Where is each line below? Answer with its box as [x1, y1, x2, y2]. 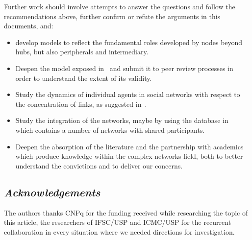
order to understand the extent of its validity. [15, 72, 152, 83]
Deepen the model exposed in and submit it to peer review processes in [15, 63, 233, 73]
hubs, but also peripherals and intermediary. [15, 47, 149, 57]
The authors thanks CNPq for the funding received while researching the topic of [4, 207, 248, 217]
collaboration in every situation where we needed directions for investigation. [4, 226, 235, 237]
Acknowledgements [4, 184, 101, 199]
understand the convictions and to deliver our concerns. [15, 160, 183, 170]
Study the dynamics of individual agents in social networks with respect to [15, 89, 240, 99]
